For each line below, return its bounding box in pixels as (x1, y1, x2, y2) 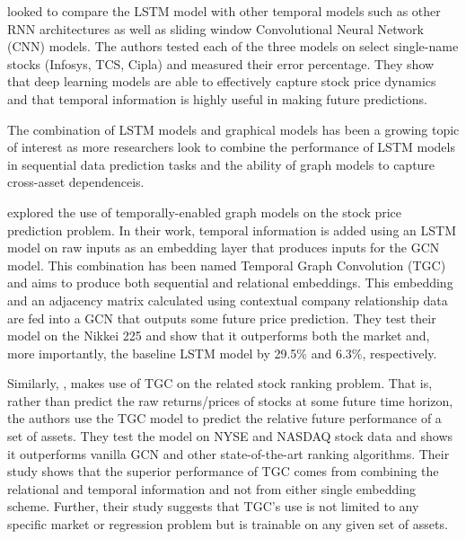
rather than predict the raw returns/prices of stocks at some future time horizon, (7, 391, 453, 410)
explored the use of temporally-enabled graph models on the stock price (7, 202, 402, 221)
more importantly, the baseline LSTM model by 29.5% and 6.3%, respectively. (7, 343, 437, 362)
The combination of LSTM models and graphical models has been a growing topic (7, 119, 460, 138)
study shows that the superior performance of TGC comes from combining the (7, 462, 439, 481)
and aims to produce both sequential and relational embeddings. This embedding (7, 273, 453, 292)
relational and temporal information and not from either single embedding (7, 479, 416, 498)
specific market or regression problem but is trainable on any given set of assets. (7, 515, 448, 534)
